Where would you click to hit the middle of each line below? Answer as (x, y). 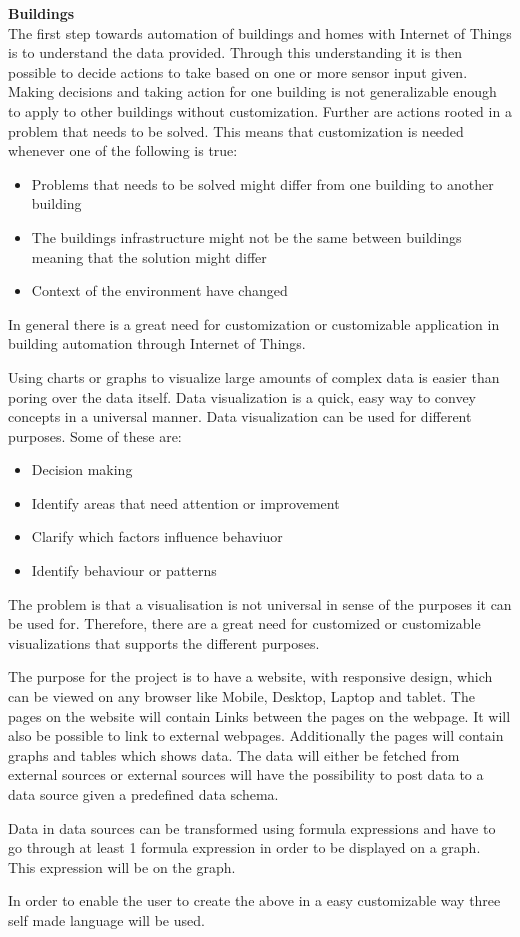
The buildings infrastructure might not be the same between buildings (246, 236)
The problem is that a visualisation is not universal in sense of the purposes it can (260, 603)
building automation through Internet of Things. (157, 343)
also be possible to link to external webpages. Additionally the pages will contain (256, 735)
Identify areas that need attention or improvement (185, 502)
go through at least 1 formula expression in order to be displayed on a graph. (244, 847)
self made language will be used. (106, 919)
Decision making (82, 469)
